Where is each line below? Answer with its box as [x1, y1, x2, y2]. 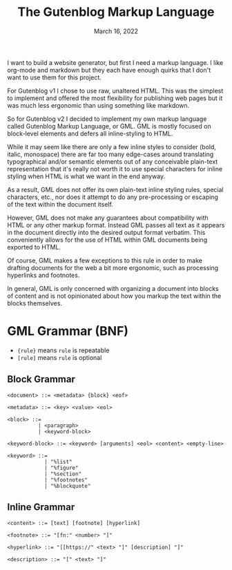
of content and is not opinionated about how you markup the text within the [7, 292, 222, 300]
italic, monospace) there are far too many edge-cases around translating [7, 150, 214, 158]
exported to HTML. [7, 243, 61, 251]
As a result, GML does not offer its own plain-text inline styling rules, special [7, 185, 224, 193]
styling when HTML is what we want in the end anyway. [7, 172, 166, 180]
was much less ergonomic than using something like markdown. [7, 101, 190, 109]
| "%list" [43, 458, 72, 465]
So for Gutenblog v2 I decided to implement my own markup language [7, 115, 207, 123]
